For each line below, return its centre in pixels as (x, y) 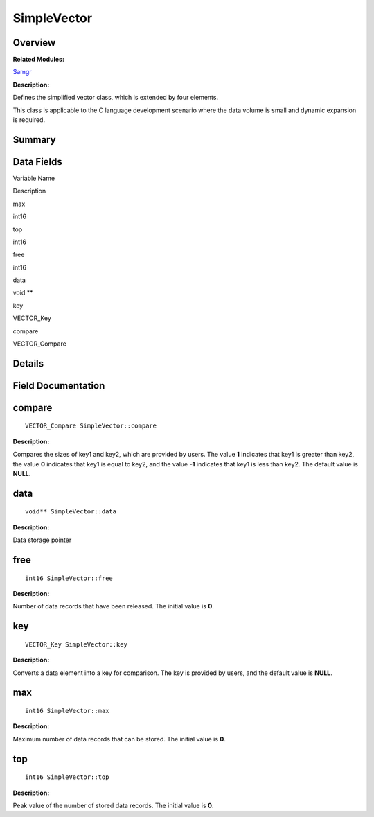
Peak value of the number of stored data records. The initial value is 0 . (113, 805)
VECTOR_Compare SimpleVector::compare (91, 426)
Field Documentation (59, 386)
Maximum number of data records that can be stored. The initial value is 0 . (119, 739)
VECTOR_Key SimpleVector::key (77, 644)
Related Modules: (39, 60)
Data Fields (37, 162)
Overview (34, 43)
